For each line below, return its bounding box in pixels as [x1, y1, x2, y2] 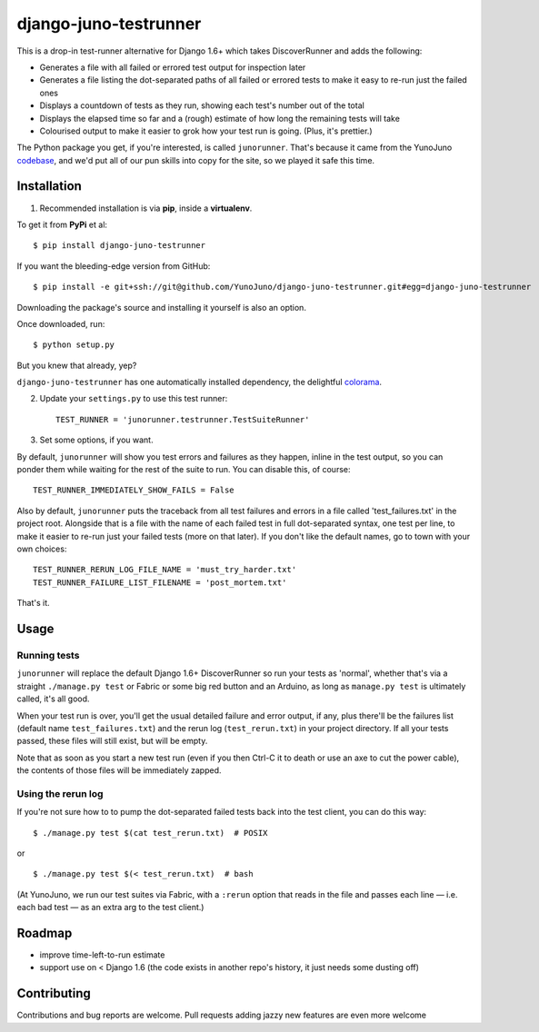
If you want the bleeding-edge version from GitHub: [16, 260, 211, 272]
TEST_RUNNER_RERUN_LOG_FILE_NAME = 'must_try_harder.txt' [33, 564, 297, 575]
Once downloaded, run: [16, 318, 105, 329]
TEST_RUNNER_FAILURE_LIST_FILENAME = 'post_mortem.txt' [33, 577, 287, 588]
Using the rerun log [16, 787, 104, 799]
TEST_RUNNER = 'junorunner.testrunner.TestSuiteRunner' [55, 414, 310, 424]
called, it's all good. [16, 693, 90, 704]
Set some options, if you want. [39, 434, 154, 445]
